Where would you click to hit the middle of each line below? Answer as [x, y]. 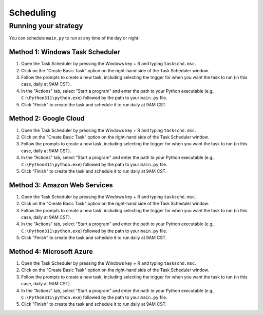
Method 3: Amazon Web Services [61, 185]
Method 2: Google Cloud [47, 119]
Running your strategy [46, 26]
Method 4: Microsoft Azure [51, 251]
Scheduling [33, 13]
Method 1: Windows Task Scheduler [65, 52]
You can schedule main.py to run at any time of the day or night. [74, 38]
